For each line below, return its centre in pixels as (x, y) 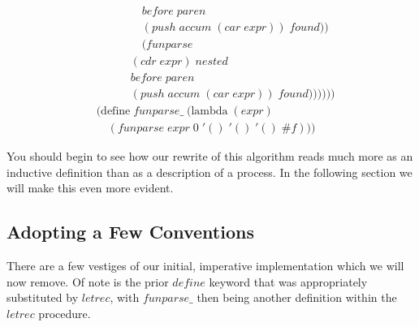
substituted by (43, 297)
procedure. (65, 314)
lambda (209, 112)
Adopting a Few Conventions (130, 232)
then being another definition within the (297, 297)
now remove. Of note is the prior (88, 281)
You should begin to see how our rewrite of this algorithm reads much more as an (210, 156)
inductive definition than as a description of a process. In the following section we (209, 172)
